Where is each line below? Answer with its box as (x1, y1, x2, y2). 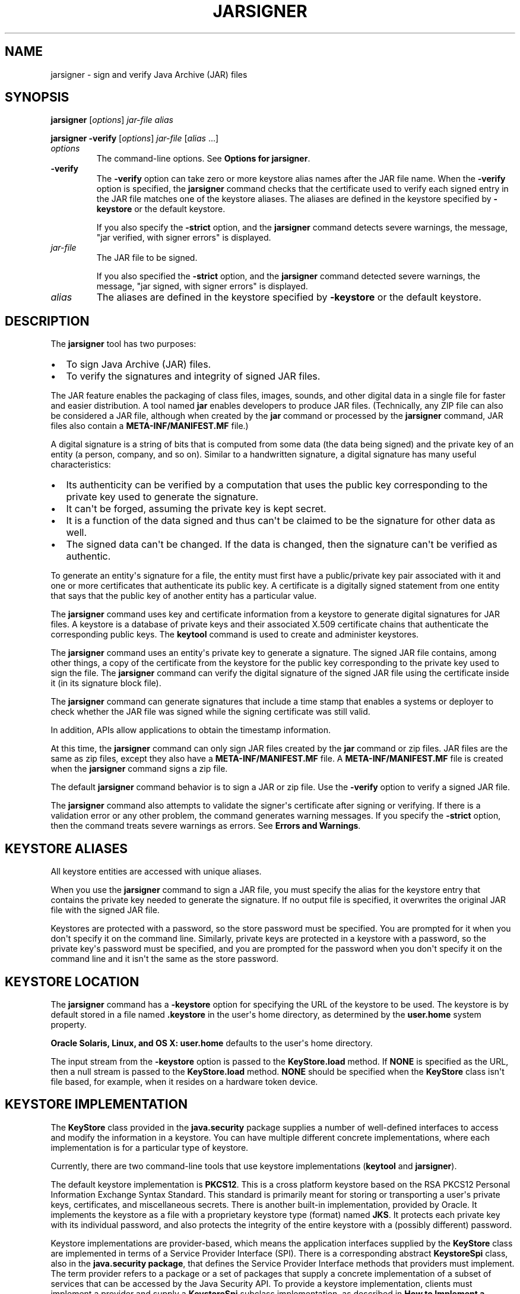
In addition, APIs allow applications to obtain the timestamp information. (50, 725, 331, 736)
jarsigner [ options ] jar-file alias (50, 115, 173, 125)
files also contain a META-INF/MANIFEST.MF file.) (50, 421, 249, 431)
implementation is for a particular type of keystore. (50, 1142, 249, 1153)
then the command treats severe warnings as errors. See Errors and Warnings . (50, 820, 361, 831)
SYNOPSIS (5, 90, 69, 105)
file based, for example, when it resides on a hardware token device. (50, 1076, 318, 1087)
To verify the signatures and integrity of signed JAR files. (66, 370, 321, 383)
